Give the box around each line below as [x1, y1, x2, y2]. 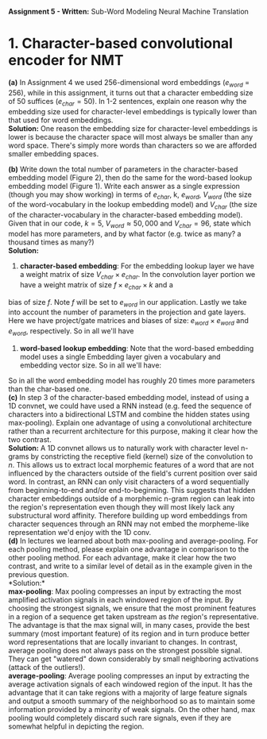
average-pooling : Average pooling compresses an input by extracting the [8, 671, 250, 680]
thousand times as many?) [8, 237, 95, 247]
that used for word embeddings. [8, 115, 114, 125]
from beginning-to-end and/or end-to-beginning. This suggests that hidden [8, 485, 256, 495]
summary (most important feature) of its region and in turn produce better [8, 629, 250, 638]
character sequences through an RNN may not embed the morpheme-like [8, 519, 250, 529]
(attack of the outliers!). [8, 662, 86, 672]
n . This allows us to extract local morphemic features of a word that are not [8, 460, 254, 469]
